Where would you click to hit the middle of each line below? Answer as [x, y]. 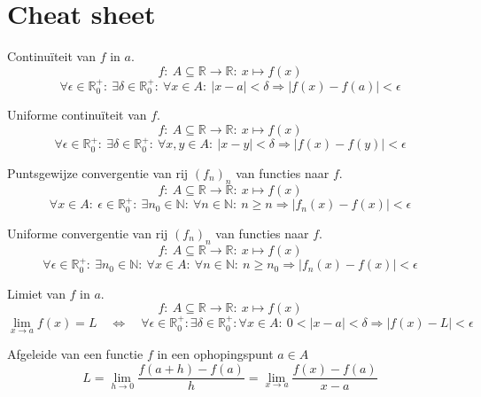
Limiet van [36, 293]
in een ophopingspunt [215, 354]
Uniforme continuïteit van [77, 114]
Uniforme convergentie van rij [88, 233]
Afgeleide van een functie [75, 354]
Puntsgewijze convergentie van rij [98, 172]
